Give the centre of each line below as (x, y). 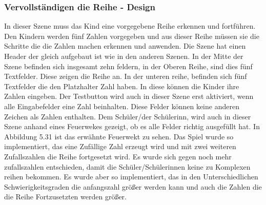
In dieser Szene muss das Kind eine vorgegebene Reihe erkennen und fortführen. (130, 26)
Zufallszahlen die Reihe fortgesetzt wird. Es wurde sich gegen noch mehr (118, 156)
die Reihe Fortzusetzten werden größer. (65, 197)
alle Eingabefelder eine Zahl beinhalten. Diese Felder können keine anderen (122, 106)
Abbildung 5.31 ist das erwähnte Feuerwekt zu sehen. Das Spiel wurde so (119, 136)
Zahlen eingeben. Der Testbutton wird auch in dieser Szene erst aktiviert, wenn (129, 96)
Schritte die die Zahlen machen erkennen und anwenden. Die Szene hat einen (125, 46)
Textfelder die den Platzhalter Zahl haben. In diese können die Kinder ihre (122, 86)
